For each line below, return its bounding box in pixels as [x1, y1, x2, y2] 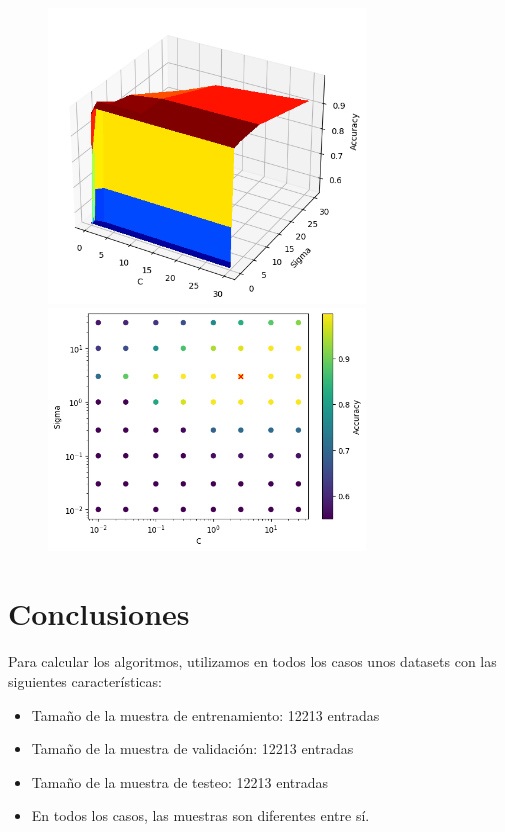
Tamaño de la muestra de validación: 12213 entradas [31, 738, 354, 759]
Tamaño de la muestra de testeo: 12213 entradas [31, 771, 329, 792]
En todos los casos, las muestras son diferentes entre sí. [31, 805, 370, 826]
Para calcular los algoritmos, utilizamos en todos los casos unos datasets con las [8, 651, 497, 672]
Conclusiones [8, 593, 190, 634]
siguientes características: [8, 670, 162, 691]
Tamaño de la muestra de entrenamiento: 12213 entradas [31, 704, 380, 725]
